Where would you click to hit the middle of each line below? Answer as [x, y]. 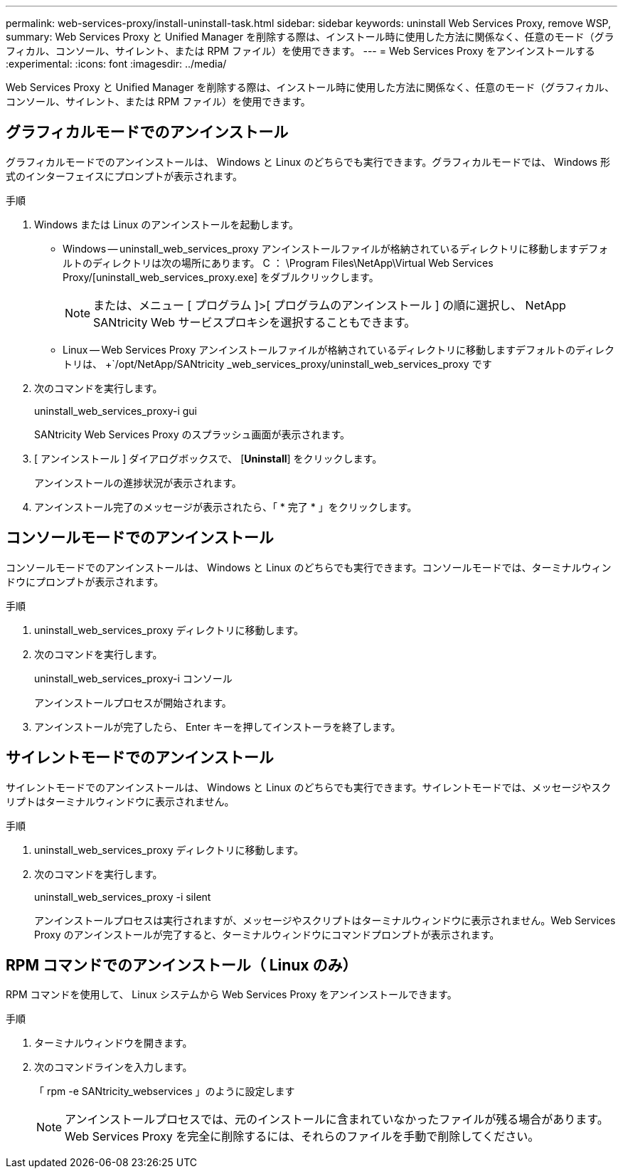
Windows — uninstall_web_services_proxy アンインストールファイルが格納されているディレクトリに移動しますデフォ [336, 248]
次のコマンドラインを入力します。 [113, 1067]
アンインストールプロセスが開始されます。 [133, 702]
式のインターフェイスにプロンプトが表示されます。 [124, 176]
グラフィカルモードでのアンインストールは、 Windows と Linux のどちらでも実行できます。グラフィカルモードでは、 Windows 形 [308, 162]
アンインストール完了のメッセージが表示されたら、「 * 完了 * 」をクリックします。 [226, 507]
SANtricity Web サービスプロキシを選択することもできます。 [255, 322]
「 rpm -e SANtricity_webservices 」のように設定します [165, 1091]
